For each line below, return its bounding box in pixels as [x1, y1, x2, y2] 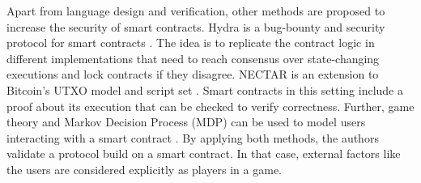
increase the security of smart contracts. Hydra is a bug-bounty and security [6, 18, 385, 35]
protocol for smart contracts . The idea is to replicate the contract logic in [6, 34, 375, 51]
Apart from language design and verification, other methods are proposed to [6, 2, 385, 19]
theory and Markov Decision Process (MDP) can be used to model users [6, 113, 366, 130]
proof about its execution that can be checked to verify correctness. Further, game [6, 97, 415, 114]
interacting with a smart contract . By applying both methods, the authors [6, 129, 379, 146]
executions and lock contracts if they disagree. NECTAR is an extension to [6, 66, 379, 83]
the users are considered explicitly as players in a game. [6, 160, 283, 177]
